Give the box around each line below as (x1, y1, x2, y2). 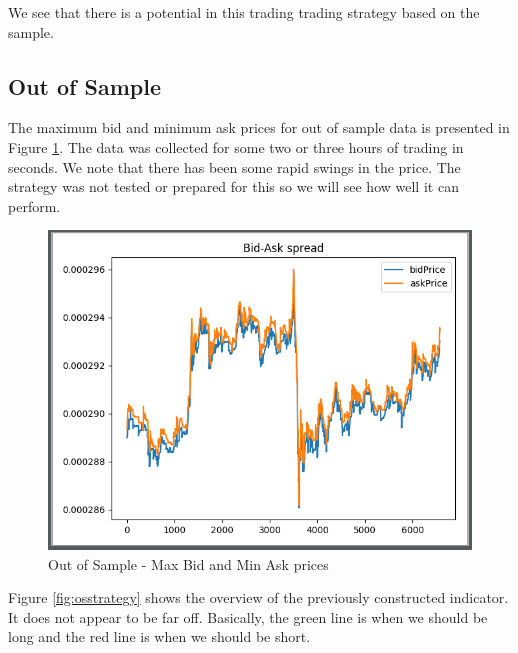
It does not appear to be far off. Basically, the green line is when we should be (8, 606, 488, 627)
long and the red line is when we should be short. (8, 626, 311, 647)
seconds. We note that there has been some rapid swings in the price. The (8, 156, 461, 177)
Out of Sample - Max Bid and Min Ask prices (48, 553, 329, 574)
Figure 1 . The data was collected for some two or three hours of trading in (8, 136, 464, 157)
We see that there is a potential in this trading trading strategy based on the (8, 2, 480, 22)
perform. (8, 195, 61, 216)
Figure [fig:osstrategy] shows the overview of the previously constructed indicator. (8, 587, 509, 608)
